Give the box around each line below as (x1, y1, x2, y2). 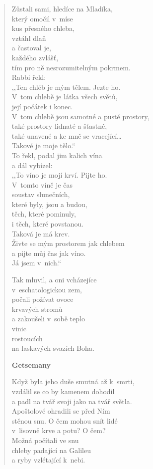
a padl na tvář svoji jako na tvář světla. (11, 396, 132, 406)
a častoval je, (11, 42, 51, 53)
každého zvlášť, (11, 52, 59, 62)
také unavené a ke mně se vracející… (11, 130, 122, 141)
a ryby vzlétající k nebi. (11, 455, 85, 465)
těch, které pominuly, (11, 209, 76, 219)
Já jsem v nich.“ (11, 257, 62, 268)
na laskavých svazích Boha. (11, 343, 94, 353)
